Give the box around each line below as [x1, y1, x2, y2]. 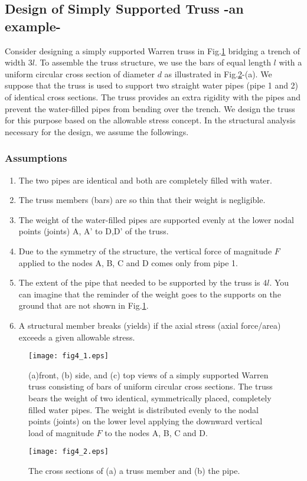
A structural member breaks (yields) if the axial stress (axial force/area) [18, 319, 281, 331]
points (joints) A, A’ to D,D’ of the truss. [18, 225, 169, 237]
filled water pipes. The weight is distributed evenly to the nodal [28, 403, 259, 415]
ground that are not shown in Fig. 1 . [18, 299, 149, 312]
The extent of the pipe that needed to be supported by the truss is [18, 276, 260, 289]
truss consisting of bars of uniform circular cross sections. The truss [28, 380, 273, 392]
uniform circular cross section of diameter [5, 67, 155, 80]
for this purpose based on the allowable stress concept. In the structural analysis [5, 114, 296, 126]
